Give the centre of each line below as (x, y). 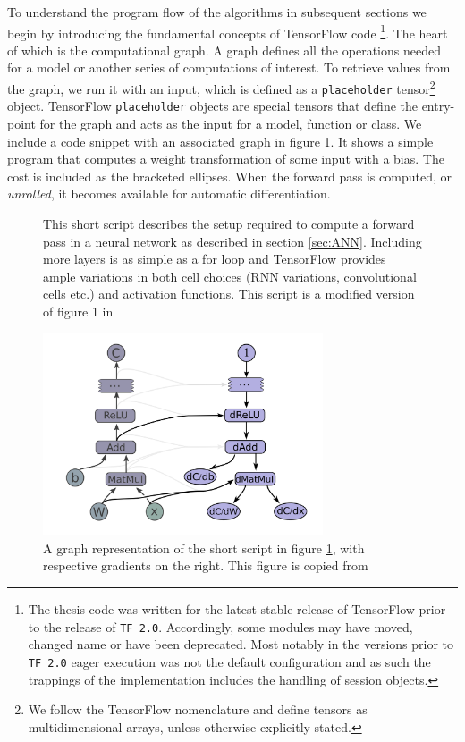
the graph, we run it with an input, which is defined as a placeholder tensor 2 (221, 87)
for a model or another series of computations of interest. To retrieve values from (229, 67)
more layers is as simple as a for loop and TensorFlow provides (215, 259)
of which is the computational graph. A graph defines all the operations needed (224, 50)
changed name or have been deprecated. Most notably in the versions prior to (241, 644)
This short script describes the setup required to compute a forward (229, 223)
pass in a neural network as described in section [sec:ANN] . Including (232, 241)
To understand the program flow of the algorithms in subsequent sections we (217, 12)
